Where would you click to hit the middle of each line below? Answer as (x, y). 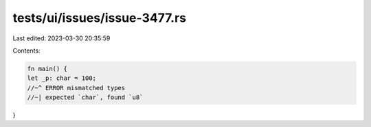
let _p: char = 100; (61, 78)
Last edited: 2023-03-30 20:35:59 (61, 38)
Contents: (26, 51)
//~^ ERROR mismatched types (76, 88)
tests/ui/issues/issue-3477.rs (100, 18)
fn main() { (47, 69)
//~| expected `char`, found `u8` (85, 98)
